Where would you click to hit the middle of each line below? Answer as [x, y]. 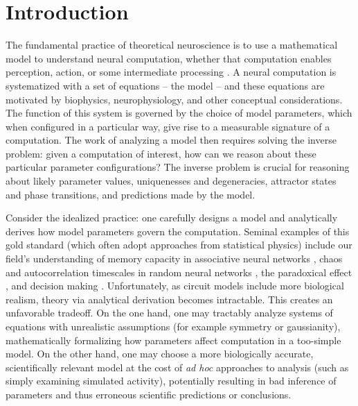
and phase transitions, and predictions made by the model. [131, 194]
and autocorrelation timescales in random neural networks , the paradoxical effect [179, 272]
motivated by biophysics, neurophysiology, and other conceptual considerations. [174, 99]
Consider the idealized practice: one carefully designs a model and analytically [172, 218]
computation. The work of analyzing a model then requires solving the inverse [171, 140]
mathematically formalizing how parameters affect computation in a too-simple [173, 340]
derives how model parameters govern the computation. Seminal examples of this [178, 231]
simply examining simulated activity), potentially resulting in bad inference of [171, 381]
